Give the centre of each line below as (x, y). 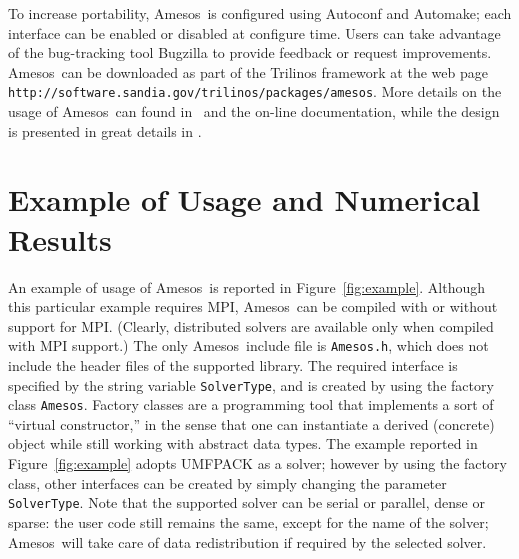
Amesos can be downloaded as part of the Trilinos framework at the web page (248, 71)
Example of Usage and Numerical (244, 199)
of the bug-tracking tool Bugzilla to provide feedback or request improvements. (250, 52)
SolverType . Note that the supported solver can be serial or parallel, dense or (246, 502)
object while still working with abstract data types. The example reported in (243, 443)
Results (60, 238)
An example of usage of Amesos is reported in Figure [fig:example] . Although (247, 286)
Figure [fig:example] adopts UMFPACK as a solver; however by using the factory (257, 463)
